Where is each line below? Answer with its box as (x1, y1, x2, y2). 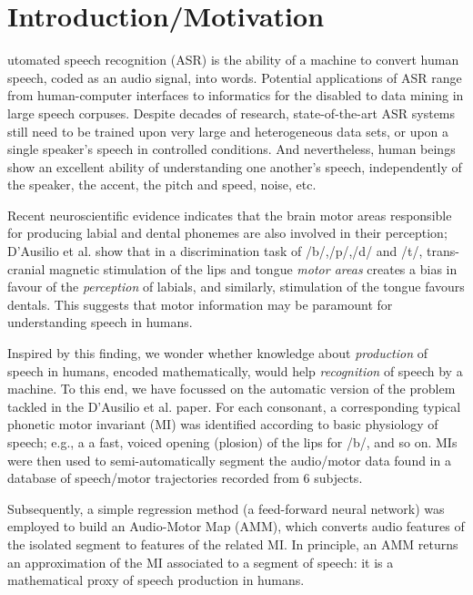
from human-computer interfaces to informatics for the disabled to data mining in (7, 86, 464, 105)
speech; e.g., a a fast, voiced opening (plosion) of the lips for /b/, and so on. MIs (7, 433, 458, 451)
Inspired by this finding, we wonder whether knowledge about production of (7, 344, 428, 363)
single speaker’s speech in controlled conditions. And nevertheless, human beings (7, 139, 456, 159)
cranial (7, 259, 45, 278)
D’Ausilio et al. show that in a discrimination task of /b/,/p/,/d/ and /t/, (7, 241, 423, 261)
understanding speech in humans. (7, 313, 193, 332)
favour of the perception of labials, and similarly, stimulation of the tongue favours (7, 277, 465, 296)
